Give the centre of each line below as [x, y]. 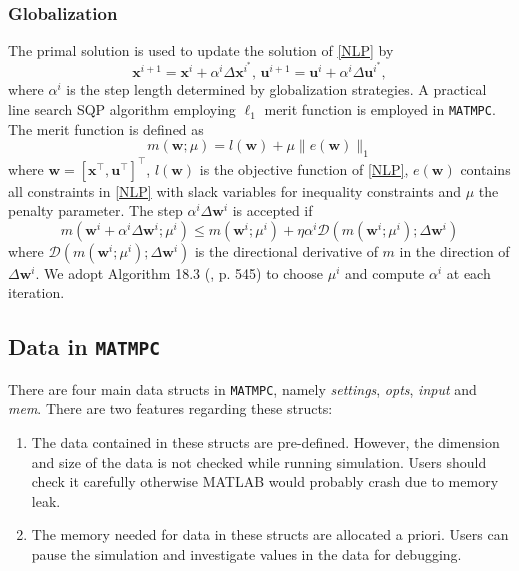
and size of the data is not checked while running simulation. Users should [259, 461]
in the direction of [454, 250]
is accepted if [272, 210]
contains [485, 168]
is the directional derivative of [286, 250]
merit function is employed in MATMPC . [380, 109]
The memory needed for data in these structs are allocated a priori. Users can [270, 534]
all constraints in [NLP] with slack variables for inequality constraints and [234, 190]
